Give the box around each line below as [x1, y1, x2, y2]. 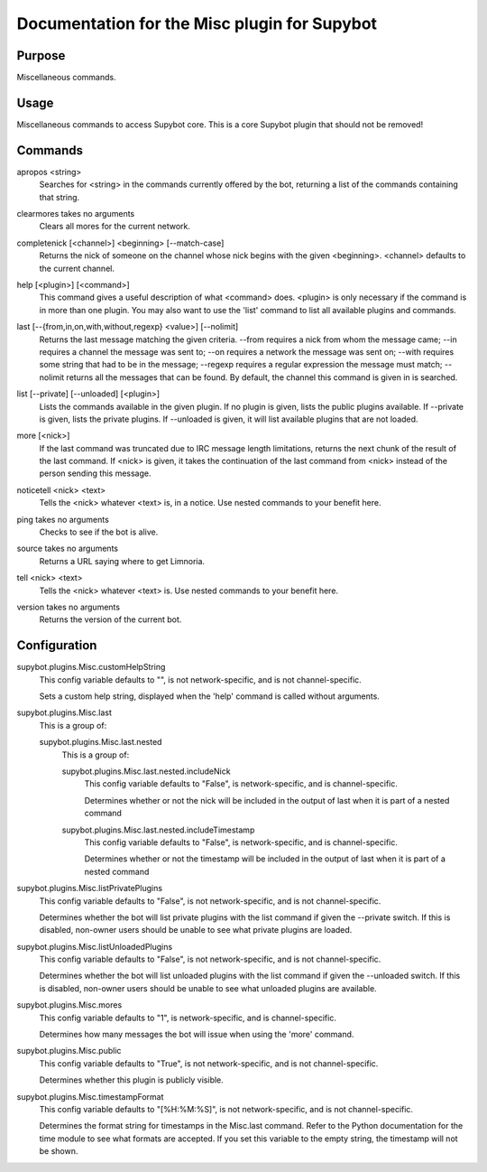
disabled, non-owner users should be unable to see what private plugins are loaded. [39, 925, 353, 935]
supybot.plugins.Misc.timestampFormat [16, 1091, 164, 1102]
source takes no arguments [16, 543, 119, 554]
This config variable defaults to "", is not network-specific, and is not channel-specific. [39, 674, 363, 685]
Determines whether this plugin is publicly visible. [39, 1074, 225, 1085]
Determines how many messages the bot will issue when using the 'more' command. [39, 1029, 354, 1040]
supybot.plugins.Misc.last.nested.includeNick [61, 766, 231, 777]
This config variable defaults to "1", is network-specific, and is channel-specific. [39, 1012, 337, 1023]
